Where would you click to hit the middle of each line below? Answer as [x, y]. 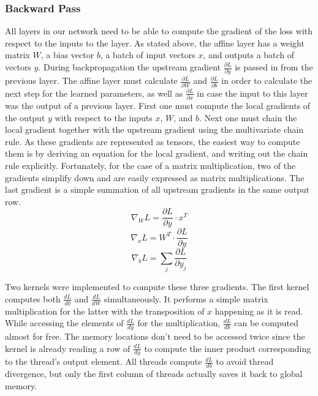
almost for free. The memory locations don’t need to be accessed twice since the [155, 336]
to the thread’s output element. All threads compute [104, 361]
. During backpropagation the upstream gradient [130, 67]
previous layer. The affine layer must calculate [91, 80]
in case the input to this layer [252, 93]
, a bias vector [67, 55]
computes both [33, 298]
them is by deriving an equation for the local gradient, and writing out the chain [157, 153]
